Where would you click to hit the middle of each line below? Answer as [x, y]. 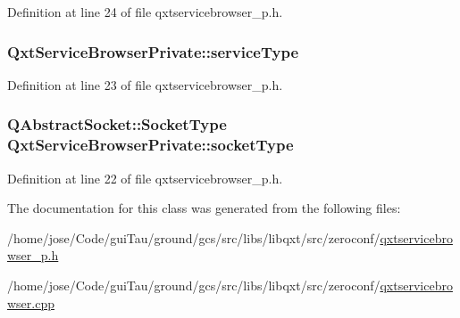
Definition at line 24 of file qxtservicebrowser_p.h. [145, 12]
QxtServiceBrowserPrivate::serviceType [153, 51]
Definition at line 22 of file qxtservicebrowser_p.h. [145, 178]
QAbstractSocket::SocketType [117, 124]
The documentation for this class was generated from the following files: [204, 208]
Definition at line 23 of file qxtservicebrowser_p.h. [145, 84]
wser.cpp [31, 302]
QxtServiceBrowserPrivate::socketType [151, 145]
